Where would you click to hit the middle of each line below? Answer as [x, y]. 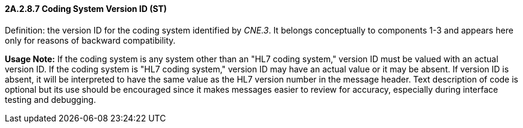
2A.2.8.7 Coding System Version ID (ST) [86, 9]
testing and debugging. [51, 99]
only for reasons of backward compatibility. [90, 40]
